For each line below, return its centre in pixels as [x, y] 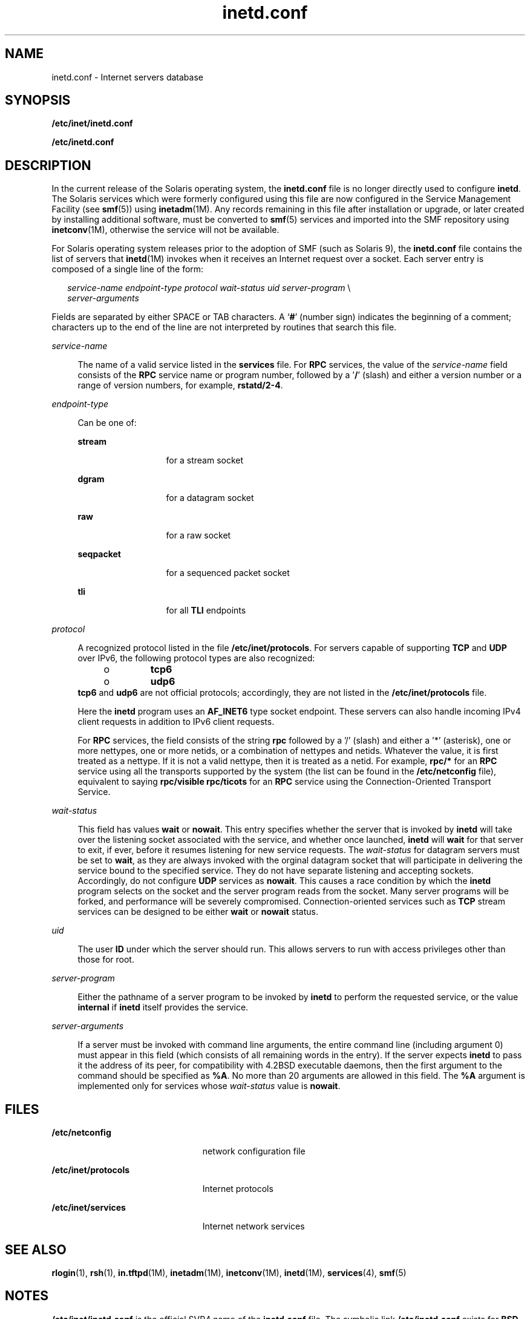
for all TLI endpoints [206, 610]
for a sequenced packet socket [228, 573]
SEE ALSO [36, 1249]
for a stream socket [205, 460]
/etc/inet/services [89, 1208]
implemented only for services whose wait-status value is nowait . [209, 1086]
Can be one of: [107, 423]
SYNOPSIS [38, 100]
